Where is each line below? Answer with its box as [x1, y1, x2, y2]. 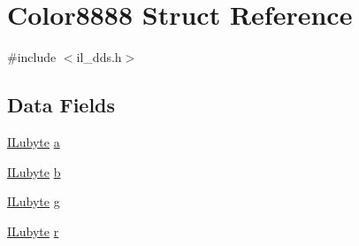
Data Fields [7, 91, 116, 119]
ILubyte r [7, 221, 59, 240]
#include [7, 48, 57, 66]
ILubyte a [7, 132, 60, 150]
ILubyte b [7, 162, 61, 181]
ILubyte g [7, 192, 60, 211]
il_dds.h [76, 48, 122, 66]
